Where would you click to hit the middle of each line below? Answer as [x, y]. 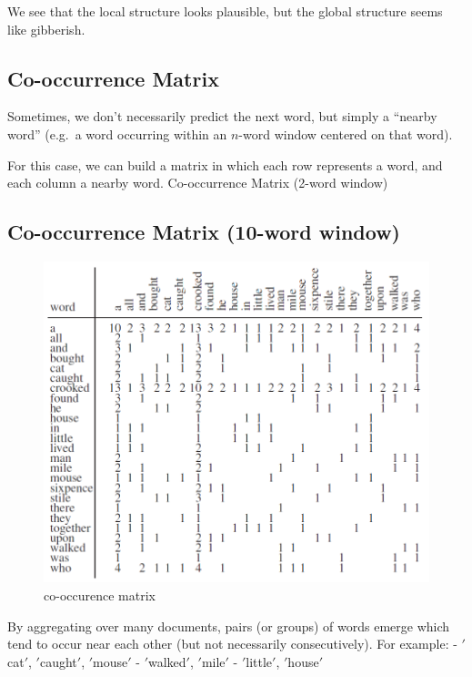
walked [167, 661]
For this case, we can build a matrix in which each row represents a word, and [225, 164]
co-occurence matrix [100, 595]
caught [58, 661]
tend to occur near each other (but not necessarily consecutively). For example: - [232, 644]
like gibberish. [46, 29]
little [259, 661]
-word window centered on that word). [346, 133]
